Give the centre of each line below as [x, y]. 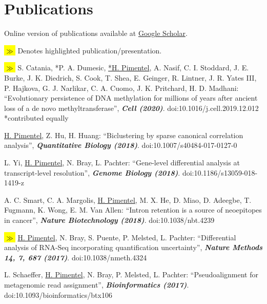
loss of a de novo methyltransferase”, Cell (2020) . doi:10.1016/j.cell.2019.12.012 [131, 108]
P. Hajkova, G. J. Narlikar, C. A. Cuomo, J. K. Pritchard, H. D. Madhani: [121, 88]
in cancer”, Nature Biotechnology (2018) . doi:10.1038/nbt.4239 [109, 220]
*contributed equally [36, 118]
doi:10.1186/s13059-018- [220, 172]
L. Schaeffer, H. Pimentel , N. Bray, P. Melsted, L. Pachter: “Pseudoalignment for [131, 274]
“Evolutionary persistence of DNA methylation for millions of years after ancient [131, 98]
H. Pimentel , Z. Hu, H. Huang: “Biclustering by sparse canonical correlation [124, 135]
